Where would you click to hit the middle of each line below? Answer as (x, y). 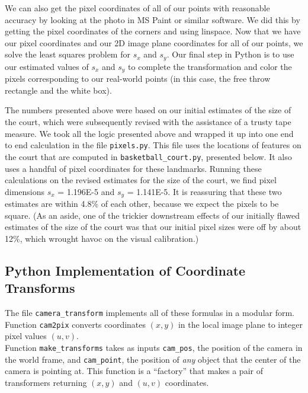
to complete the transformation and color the (210, 66)
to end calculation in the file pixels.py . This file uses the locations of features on (153, 145)
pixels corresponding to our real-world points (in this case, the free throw (138, 79)
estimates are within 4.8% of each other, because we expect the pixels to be (142, 204)
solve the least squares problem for (68, 54)
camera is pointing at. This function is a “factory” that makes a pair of (134, 371)
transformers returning (46, 382)
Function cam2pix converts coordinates (76, 324)
